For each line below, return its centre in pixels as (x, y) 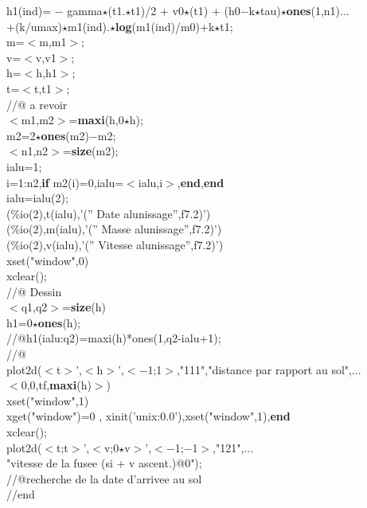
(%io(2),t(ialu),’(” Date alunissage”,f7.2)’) (109, 213)
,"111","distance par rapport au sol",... (269, 369)
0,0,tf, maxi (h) (56, 385)
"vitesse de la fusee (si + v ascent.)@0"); (104, 463)
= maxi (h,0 (96, 120)
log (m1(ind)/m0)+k (165, 26)
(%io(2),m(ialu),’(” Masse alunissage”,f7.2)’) (114, 229)
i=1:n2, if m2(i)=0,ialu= (65, 182)
